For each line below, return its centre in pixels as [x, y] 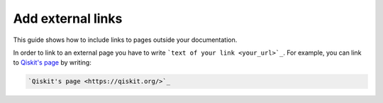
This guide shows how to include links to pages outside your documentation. [125, 40]
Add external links [68, 18]
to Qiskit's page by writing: [52, 63]
